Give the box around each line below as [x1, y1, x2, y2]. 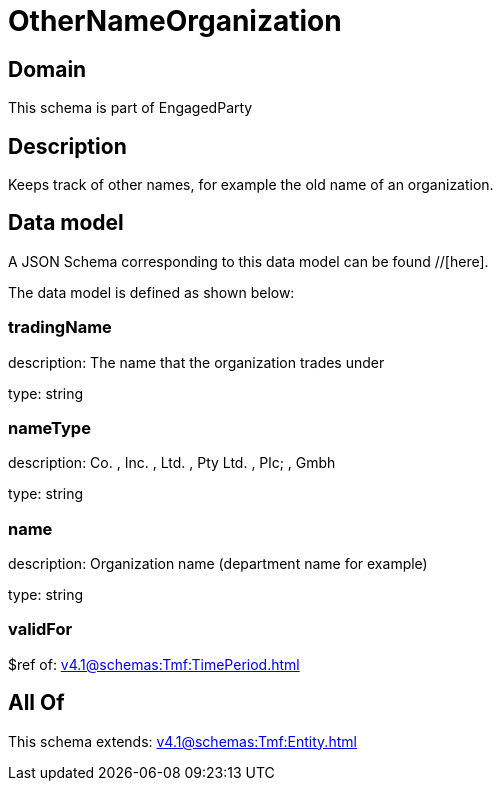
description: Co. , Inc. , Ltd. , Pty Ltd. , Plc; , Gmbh [8, 454, 336, 472]
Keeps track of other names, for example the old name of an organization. [8, 176, 494, 194]
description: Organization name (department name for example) [8, 555, 428, 573]
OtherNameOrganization [8, 4, 342, 38]
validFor [8, 619, 73, 640]
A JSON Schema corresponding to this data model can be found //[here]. [8, 252, 489, 270]
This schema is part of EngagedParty [8, 99, 253, 117]
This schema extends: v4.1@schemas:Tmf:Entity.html [8, 732, 357, 750]
